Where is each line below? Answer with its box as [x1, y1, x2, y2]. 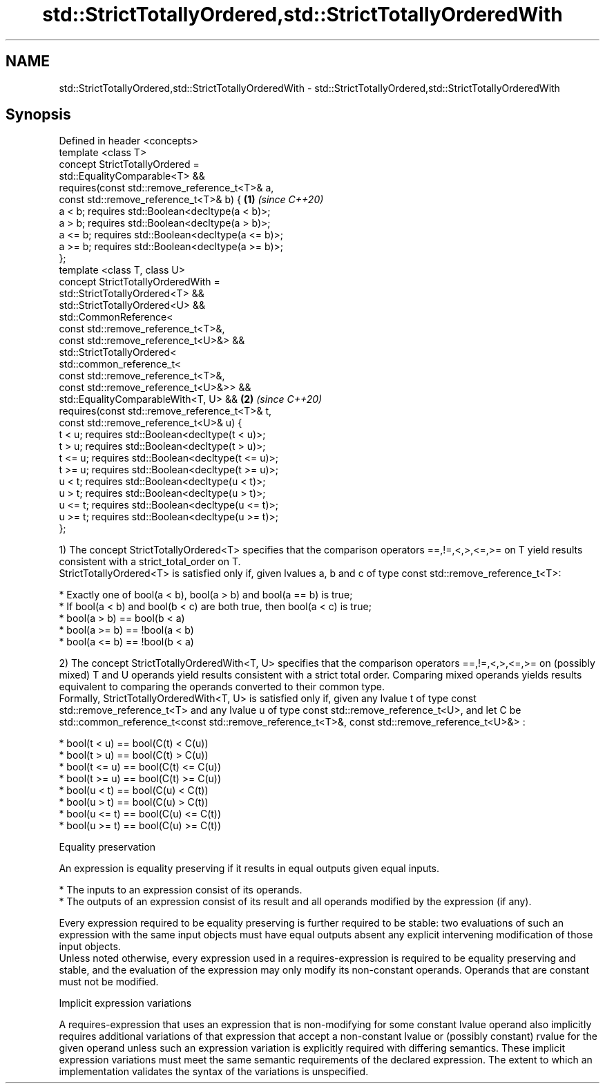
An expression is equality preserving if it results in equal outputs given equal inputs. [59, 862, 440, 875]
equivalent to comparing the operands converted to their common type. [59, 681, 385, 693]
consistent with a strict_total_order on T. [59, 556, 241, 568]
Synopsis [6, 106, 71, 124]
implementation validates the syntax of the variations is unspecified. [59, 1066, 369, 1078]
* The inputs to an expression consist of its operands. [59, 884, 302, 896]
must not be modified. [59, 976, 159, 988]
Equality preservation [59, 841, 156, 853]
